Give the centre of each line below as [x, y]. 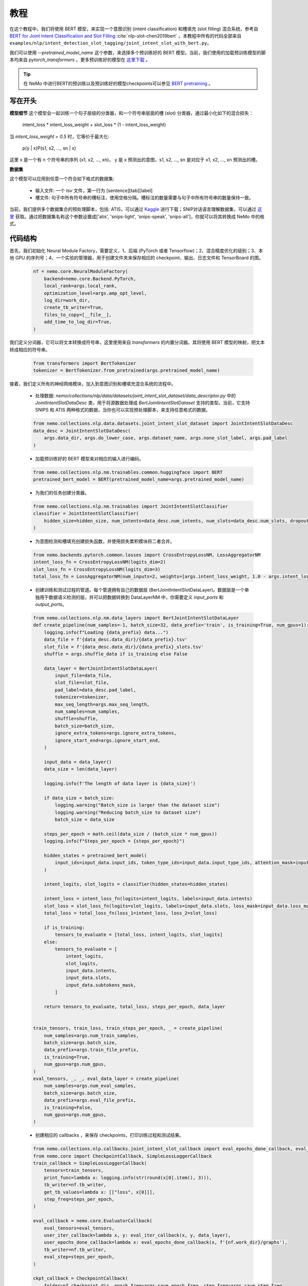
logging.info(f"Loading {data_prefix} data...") [106, 632]
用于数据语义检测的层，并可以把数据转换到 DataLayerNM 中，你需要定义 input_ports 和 [131, 597]
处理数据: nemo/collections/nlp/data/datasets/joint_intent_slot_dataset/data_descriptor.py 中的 [136, 396]
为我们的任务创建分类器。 [62, 493]
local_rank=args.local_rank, [81, 286]
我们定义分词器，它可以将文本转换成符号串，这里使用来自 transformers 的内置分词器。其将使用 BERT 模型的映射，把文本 [137, 343]
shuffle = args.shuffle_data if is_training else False [116, 654]
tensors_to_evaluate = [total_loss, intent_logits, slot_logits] [139, 935]
